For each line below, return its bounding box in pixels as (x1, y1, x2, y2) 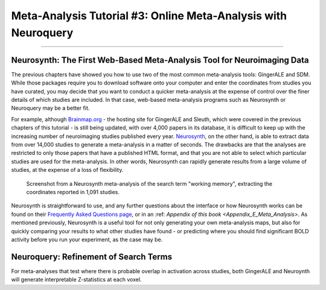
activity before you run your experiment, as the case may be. (11, 236, 163, 243)
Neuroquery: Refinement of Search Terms (11, 251, 172, 262)
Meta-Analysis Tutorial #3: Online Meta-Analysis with (11, 9, 287, 22)
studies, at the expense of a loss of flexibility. (11, 166, 124, 174)
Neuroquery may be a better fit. (11, 104, 90, 112)
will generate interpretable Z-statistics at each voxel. (11, 276, 142, 283)
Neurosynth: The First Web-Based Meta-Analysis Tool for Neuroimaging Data (11, 55, 309, 65)
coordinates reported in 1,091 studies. (26, 188, 120, 195)
